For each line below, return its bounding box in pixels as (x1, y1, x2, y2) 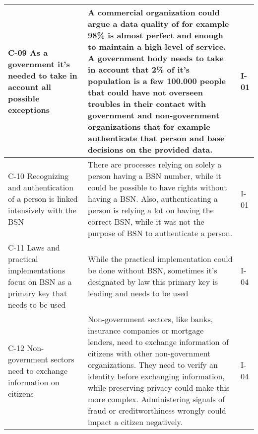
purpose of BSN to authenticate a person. (88, 227, 233, 239)
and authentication (8, 181, 74, 193)
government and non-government (88, 109, 220, 121)
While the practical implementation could (88, 253, 233, 264)
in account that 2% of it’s (88, 64, 190, 75)
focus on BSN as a (8, 276, 72, 287)
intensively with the (8, 204, 76, 216)
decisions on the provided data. (88, 144, 213, 155)
